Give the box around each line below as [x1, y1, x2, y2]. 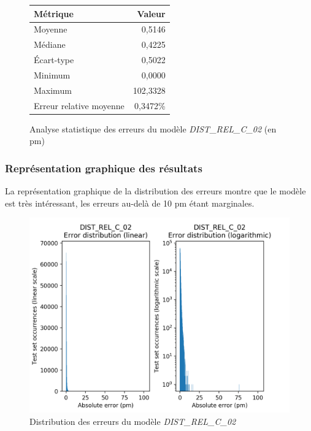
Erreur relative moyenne [34, 99, 125, 112]
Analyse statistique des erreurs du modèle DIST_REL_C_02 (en [29, 122, 277, 135]
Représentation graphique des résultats [5, 160, 202, 175]
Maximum [34, 83, 72, 96]
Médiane [34, 38, 66, 51]
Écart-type [34, 53, 74, 66]
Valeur [137, 7, 166, 20]
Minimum [34, 68, 71, 81]
